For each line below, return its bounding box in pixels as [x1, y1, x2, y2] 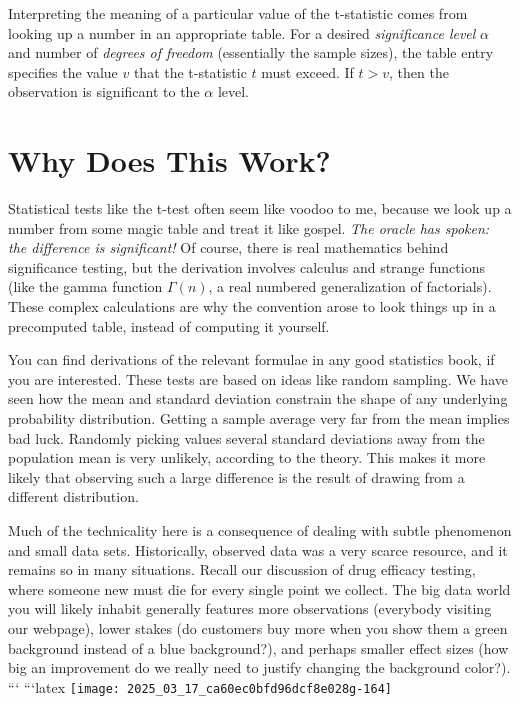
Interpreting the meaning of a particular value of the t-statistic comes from [8, 3, 468, 23]
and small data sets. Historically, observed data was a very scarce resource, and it [8, 539, 508, 560]
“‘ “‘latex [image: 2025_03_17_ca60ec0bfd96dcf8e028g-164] [8, 676, 392, 697]
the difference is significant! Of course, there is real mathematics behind [8, 237, 449, 258]
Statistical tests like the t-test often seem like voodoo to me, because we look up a [8, 198, 512, 219]
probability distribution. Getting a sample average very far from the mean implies [8, 408, 510, 429]
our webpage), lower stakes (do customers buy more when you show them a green [8, 617, 508, 638]
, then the [389, 61, 449, 82]
